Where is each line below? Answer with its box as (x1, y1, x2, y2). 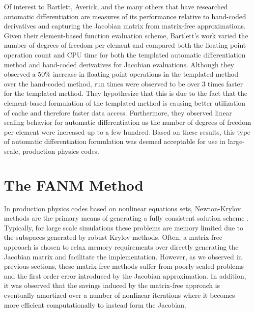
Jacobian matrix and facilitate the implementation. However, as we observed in (4, 251, 242, 261)
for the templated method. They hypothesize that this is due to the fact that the (4, 88, 248, 98)
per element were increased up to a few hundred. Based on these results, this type (4, 126, 251, 137)
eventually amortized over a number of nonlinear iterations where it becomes (4, 289, 235, 300)
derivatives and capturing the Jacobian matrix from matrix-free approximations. (4, 21, 246, 31)
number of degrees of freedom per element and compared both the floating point (4, 40, 246, 50)
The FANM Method (4, 174, 143, 195)
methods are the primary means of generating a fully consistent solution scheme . (4, 213, 249, 223)
